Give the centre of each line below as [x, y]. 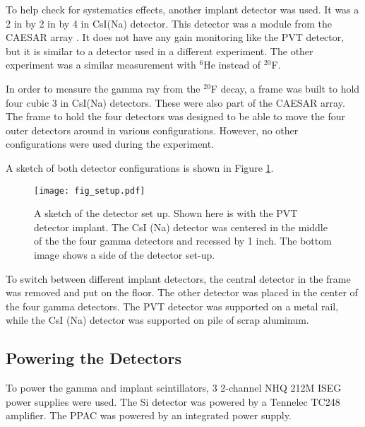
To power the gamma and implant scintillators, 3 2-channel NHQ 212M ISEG [174, 388]
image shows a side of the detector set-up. [125, 254]
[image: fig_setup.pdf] [90, 191]
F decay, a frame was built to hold [285, 88]
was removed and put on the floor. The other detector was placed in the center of [182, 292]
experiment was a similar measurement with [101, 65]
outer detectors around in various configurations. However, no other [152, 130]
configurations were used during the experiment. [110, 144]
